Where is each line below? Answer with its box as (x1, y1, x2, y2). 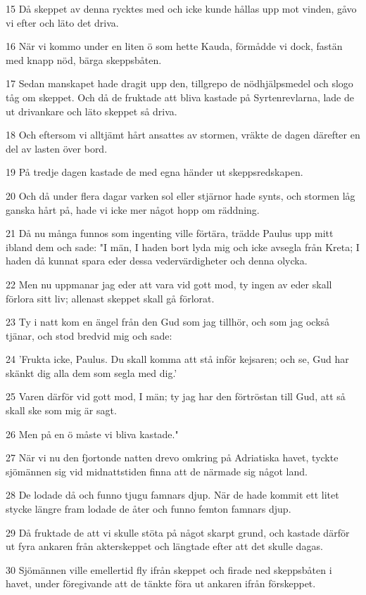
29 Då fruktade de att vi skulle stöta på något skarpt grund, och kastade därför (6, 525, 350, 539)
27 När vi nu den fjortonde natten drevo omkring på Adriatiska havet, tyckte (6, 450, 339, 465)
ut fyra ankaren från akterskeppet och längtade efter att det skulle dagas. (6, 539, 323, 554)
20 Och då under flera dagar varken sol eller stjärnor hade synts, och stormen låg (6, 188, 355, 203)
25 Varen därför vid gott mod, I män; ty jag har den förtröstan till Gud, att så (6, 389, 346, 404)
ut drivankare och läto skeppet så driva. (6, 103, 177, 118)
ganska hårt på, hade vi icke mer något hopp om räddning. (6, 202, 260, 217)
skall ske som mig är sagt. (6, 403, 117, 418)
